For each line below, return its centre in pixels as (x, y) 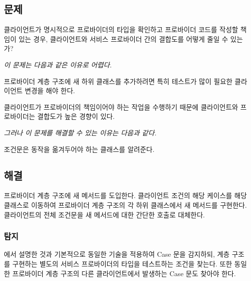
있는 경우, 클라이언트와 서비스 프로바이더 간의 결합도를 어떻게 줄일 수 (123, 39)
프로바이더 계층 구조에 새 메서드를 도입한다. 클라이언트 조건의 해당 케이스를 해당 (125, 195)
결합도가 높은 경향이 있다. (76, 116)
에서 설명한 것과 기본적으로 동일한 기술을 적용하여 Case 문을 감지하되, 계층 (117, 254)
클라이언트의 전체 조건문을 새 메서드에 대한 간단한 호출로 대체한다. (104, 214)
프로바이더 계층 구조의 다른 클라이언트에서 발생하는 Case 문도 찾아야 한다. (124, 273)
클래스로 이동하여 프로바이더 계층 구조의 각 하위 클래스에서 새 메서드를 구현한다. (125, 205)
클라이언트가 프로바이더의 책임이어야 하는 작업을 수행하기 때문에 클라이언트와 (121, 107)
